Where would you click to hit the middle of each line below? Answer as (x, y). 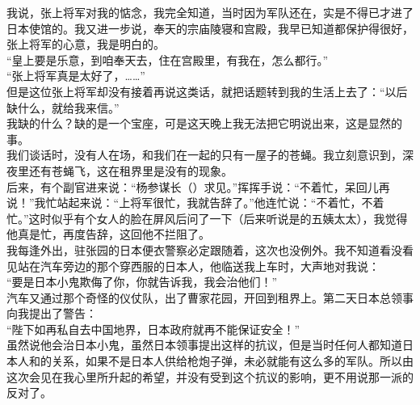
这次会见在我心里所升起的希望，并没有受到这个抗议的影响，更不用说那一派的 (210, 376)
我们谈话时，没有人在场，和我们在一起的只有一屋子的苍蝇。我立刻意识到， (204, 155)
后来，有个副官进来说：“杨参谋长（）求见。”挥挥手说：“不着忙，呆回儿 (193, 186)
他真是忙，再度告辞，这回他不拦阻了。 (108, 234)
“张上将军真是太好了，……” (76, 76)
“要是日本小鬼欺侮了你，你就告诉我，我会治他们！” (142, 282)
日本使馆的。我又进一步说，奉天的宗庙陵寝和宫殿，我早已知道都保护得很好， (210, 28)
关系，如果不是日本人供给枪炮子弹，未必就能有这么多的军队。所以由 (232, 361)
